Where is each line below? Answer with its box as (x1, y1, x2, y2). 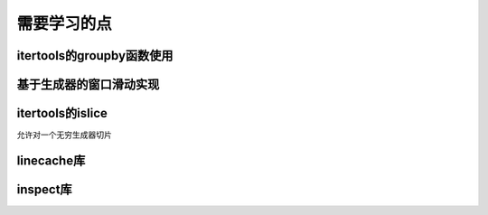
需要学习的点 (16, 14, 113, 33)
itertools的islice (16, 106, 108, 121)
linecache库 (16, 153, 86, 168)
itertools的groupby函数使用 (16, 48, 174, 63)
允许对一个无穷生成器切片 (16, 129, 112, 140)
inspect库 (16, 182, 72, 197)
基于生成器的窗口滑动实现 (16, 77, 160, 92)
